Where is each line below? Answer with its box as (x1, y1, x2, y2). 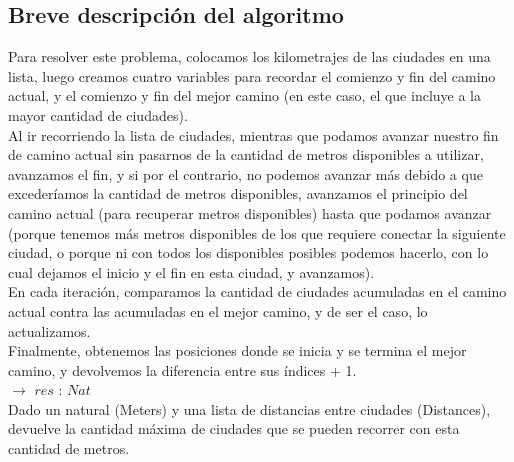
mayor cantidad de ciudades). (8, 104, 188, 125)
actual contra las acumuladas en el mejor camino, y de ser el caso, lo (8, 300, 428, 321)
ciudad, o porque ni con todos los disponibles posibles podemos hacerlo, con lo (8, 242, 489, 263)
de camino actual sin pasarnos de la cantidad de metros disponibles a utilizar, (8, 144, 484, 165)
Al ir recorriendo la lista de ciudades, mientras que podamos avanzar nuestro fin (8, 124, 499, 145)
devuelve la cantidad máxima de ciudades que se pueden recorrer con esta (8, 418, 460, 439)
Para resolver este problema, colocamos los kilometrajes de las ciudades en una (8, 46, 491, 67)
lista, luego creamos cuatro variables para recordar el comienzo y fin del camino (8, 65, 496, 86)
